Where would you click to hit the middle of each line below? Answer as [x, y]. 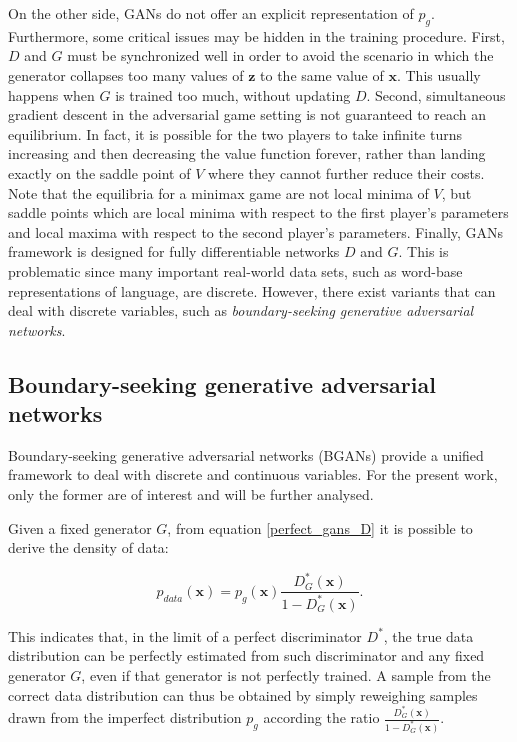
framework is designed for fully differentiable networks [174, 251]
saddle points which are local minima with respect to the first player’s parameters [258, 212]
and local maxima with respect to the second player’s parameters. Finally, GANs [256, 231]
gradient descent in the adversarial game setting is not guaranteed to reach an [247, 114]
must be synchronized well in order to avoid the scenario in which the [280, 55]
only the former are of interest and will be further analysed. [191, 494]
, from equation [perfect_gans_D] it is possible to [320, 527]
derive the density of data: [88, 547]
